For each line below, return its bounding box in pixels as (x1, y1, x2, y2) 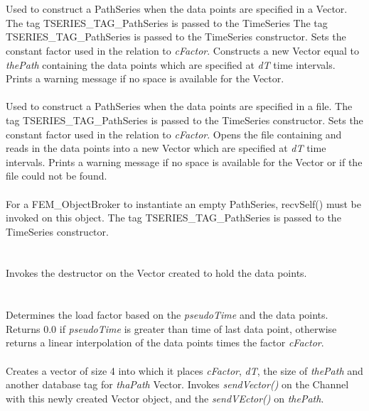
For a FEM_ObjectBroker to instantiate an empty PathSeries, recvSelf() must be (6, 196, 361, 211)
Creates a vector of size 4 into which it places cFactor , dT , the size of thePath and (6, 363, 363, 378)
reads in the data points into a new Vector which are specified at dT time (6, 141, 326, 155)
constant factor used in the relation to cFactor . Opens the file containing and (6, 126, 342, 141)
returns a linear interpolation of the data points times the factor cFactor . (6, 335, 324, 350)
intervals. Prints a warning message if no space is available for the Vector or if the (6, 154, 363, 169)
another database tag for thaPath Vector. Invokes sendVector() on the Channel (6, 377, 349, 392)
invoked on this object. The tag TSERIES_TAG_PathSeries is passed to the (6, 210, 341, 225)
